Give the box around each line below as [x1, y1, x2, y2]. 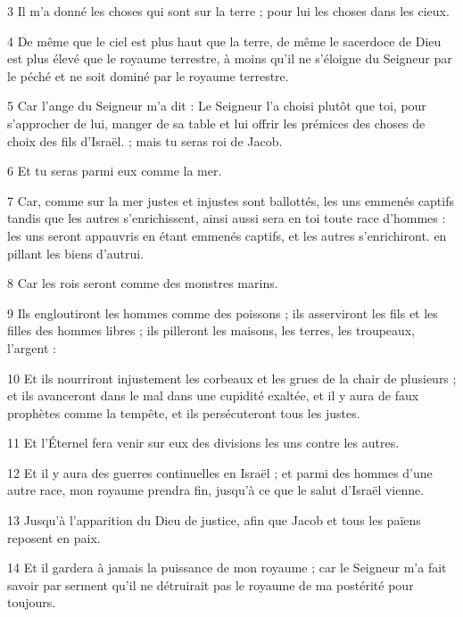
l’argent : [7, 338, 56, 357]
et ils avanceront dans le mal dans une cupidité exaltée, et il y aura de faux [7, 386, 419, 405]
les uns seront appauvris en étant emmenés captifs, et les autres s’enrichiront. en [7, 226, 447, 244]
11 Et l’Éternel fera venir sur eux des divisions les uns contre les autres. [7, 433, 400, 452]
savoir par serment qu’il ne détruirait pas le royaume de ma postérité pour [7, 575, 414, 594]
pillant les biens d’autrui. [7, 243, 145, 262]
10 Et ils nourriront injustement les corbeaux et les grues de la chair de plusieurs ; [7, 368, 457, 387]
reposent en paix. [7, 528, 101, 547]
